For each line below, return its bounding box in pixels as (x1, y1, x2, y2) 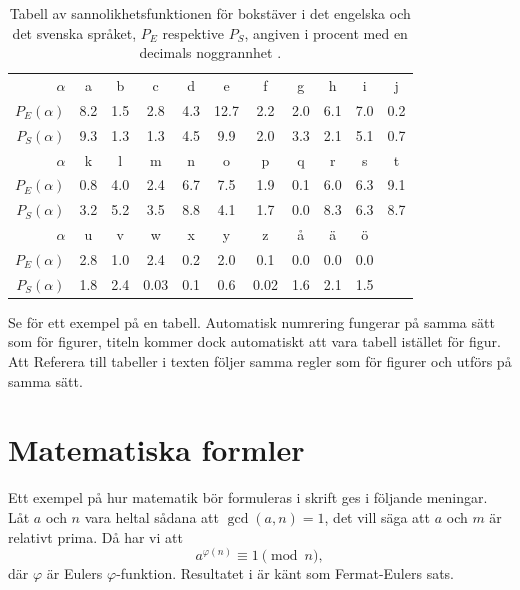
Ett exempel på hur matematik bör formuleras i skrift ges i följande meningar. (8, 487, 488, 508)
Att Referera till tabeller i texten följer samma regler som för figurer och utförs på (8, 351, 512, 372)
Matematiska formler (8, 429, 305, 470)
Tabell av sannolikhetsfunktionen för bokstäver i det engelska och (9, 3, 411, 23)
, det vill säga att (324, 506, 431, 527)
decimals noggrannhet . (139, 42, 282, 63)
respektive (162, 22, 225, 43)
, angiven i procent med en (244, 22, 408, 43)
